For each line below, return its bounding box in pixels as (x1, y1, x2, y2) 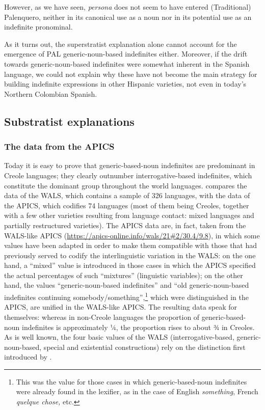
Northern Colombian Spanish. (4, 88, 97, 99)
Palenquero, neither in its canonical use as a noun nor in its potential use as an (4, 11, 252, 22)
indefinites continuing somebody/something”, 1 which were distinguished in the (4, 290, 249, 302)
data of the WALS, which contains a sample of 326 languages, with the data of (4, 190, 250, 201)
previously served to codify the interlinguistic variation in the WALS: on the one (4, 250, 256, 260)
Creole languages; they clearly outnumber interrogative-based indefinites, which (4, 170, 252, 180)
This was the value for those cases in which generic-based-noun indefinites (16, 376, 247, 387)
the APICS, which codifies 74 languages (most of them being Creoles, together (4, 200, 249, 210)
